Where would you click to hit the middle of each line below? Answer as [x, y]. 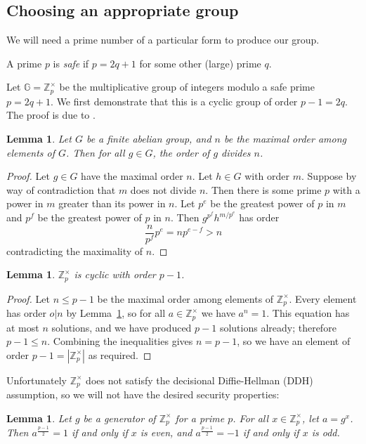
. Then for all [96, 152]
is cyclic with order [115, 274]
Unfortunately [37, 380]
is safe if [71, 63]
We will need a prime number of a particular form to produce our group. [163, 40]
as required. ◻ [120, 354]
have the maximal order [132, 176]
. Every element [323, 298]
